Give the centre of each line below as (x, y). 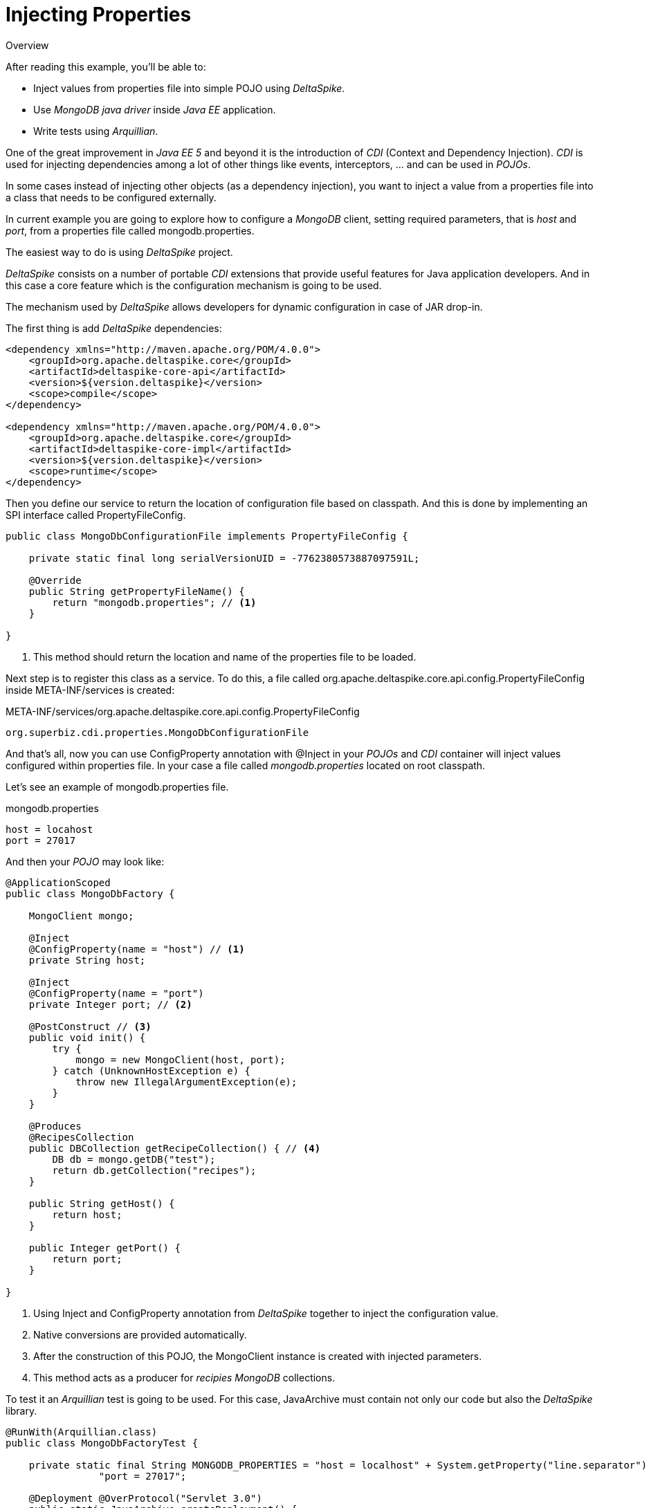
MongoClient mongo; (81, 916)
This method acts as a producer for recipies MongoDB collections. (184, 1377)
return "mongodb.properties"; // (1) (154, 602)
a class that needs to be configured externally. (111, 197)
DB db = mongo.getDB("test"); (134, 1159)
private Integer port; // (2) (110, 1004)
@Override (55, 580)
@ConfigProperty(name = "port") (116, 993)
